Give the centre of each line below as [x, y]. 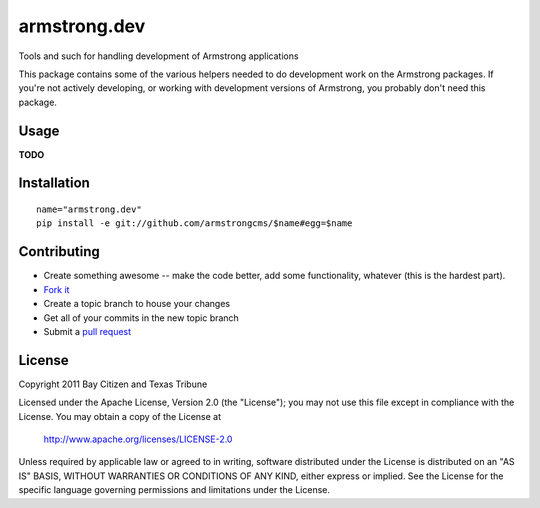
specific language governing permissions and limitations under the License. [174, 490]
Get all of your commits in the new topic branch [141, 317]
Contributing [59, 251]
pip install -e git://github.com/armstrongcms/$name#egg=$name [194, 223]
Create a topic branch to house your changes [136, 304]
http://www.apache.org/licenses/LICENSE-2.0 [138, 439]
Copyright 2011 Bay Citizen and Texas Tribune [113, 384]
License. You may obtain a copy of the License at [120, 416]
